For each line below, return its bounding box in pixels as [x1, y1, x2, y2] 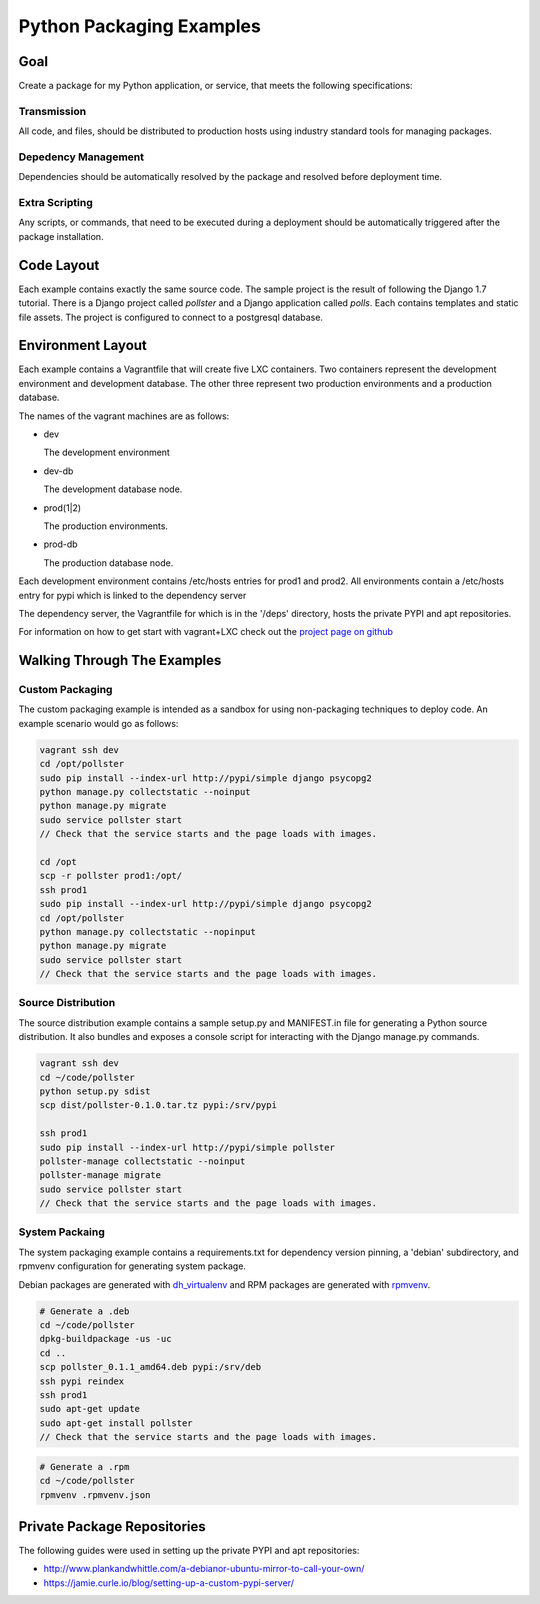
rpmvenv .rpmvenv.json [39, 1489, 151, 1500]
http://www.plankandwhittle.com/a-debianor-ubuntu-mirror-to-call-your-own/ [43, 1563, 365, 1575]
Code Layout [18, 256, 100, 274]
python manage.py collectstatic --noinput [39, 786, 251, 798]
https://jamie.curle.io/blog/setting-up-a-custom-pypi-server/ [43, 1576, 295, 1589]
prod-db [43, 538, 79, 550]
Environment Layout [18, 337, 147, 354]
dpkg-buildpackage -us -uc [39, 1333, 172, 1345]
